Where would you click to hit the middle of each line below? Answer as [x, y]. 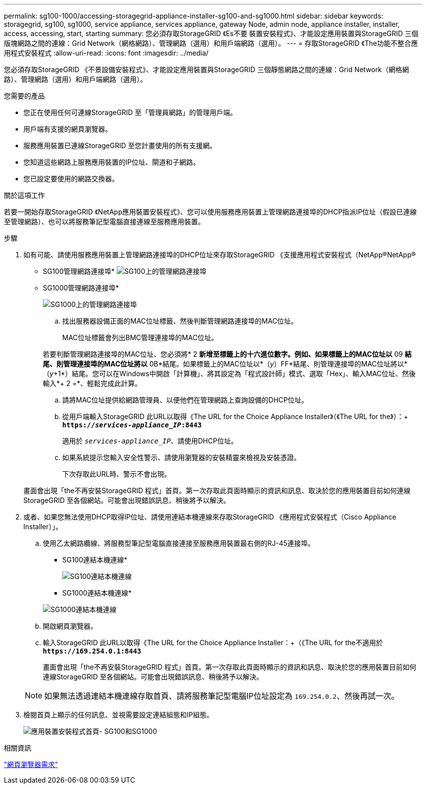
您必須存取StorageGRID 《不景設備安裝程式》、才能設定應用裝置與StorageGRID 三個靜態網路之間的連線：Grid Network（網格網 [206, 69]
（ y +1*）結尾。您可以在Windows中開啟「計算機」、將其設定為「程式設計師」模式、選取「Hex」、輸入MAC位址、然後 [229, 374]
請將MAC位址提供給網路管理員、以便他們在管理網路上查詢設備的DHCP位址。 [185, 400]
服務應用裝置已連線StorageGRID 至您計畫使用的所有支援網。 [120, 145]
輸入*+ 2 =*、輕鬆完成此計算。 [92, 383]
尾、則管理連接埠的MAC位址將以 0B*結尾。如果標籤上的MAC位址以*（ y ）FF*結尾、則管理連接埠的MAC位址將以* [225, 364]
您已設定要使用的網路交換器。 [71, 179]
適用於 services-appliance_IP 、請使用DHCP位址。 [150, 441]
